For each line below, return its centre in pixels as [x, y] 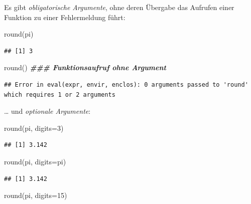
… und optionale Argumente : [47, 111]
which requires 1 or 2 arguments [60, 94]
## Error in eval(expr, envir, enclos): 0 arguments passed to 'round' [126, 84]
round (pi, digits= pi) [35, 161]
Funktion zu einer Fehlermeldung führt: [65, 17]
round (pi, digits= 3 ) [34, 128]
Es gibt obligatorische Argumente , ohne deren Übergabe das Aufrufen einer [119, 7]
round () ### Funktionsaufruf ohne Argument [85, 67]
